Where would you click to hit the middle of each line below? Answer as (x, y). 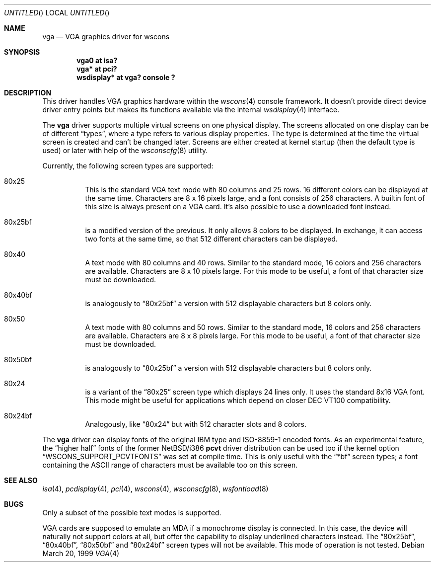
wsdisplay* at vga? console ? (126, 77)
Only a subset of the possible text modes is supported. (132, 513)
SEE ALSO (21, 480)
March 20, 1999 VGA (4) (81, 553)
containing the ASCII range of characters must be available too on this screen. (170, 465)
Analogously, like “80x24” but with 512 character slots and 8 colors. (196, 424)
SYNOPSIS (22, 52)
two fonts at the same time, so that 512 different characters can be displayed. (211, 239)
